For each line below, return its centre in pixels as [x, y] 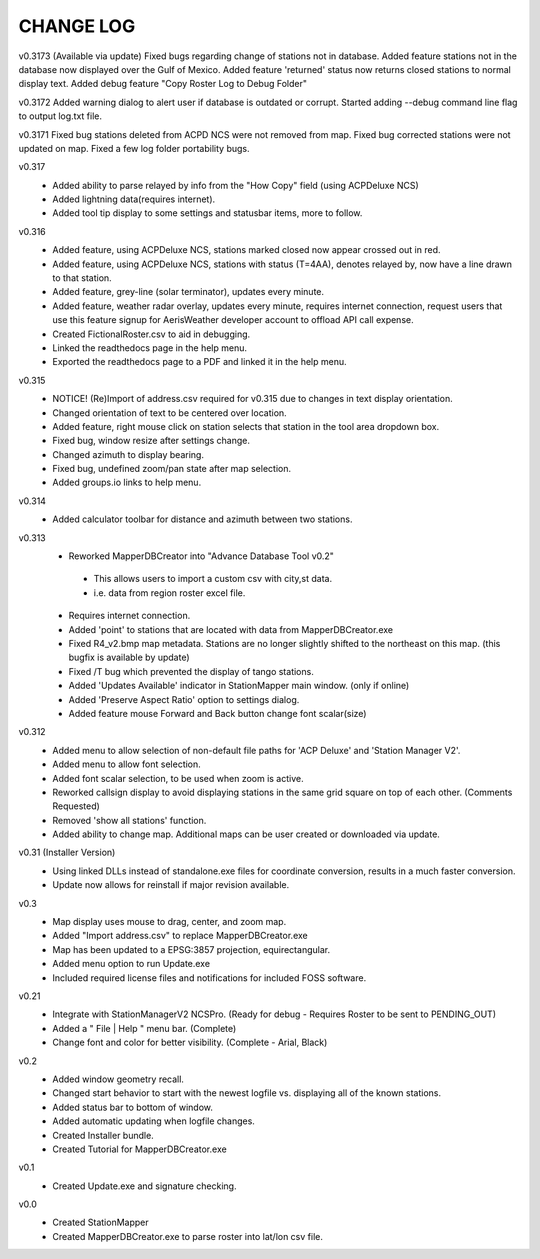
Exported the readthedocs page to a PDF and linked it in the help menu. [199, 362]
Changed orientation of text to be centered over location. [169, 412]
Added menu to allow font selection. [127, 764]
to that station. [82, 278]
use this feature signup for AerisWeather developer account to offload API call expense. [233, 320]
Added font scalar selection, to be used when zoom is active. [178, 778]
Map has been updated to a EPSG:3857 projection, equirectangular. [191, 949]
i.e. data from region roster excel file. [169, 592]
